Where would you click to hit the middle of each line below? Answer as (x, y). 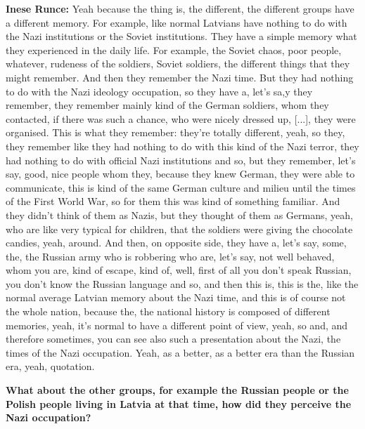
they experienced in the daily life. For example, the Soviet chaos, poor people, (174, 49)
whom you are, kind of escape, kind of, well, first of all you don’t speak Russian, (179, 270)
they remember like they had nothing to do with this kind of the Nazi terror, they (182, 146)
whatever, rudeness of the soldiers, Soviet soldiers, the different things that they (178, 64)
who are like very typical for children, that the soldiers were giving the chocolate (179, 229)
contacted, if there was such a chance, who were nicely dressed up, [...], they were (181, 118)
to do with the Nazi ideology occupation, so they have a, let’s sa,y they (159, 91)
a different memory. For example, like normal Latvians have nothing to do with (177, 22)
